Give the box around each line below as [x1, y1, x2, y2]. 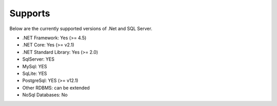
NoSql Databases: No [22, 92, 68, 98]
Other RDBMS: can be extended [22, 85, 90, 91]
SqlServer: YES [22, 56, 55, 62]
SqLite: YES [22, 70, 47, 76]
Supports [9, 8, 50, 19]
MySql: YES [22, 63, 47, 69]
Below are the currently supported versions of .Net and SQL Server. [9, 25, 152, 32]
